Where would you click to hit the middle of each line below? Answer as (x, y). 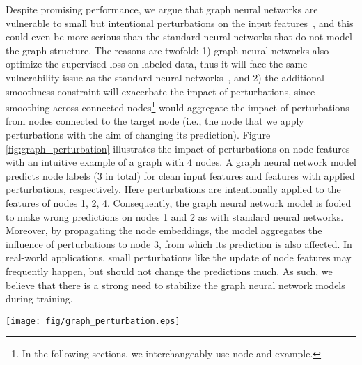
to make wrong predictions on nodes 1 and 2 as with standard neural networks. (175, 216)
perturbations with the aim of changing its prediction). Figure (138, 134)
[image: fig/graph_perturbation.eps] (93, 321)
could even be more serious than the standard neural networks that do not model (179, 37)
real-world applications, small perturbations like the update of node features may (179, 257)
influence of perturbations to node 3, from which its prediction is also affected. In (179, 243)
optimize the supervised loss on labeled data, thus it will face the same (157, 64)
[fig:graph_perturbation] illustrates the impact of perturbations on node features (178, 148)
